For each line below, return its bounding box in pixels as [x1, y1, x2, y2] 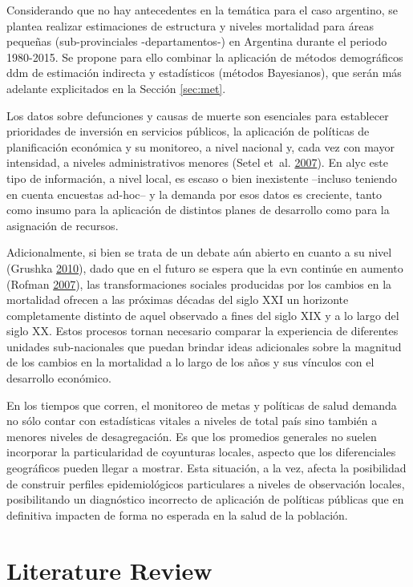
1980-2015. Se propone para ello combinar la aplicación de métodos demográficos [6, 48, 403, 65]
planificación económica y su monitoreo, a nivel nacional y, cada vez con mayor [6, 138, 395, 155]
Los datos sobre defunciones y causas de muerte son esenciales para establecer [6, 107, 389, 123]
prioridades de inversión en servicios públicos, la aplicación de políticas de [6, 123, 370, 140]
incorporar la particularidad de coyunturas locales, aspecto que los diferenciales [6, 443, 396, 460]
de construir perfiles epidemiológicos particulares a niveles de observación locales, [6, 475, 405, 492]
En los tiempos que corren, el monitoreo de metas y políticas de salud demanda [6, 396, 397, 413]
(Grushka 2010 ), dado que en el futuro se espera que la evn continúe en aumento [6, 259, 403, 276]
